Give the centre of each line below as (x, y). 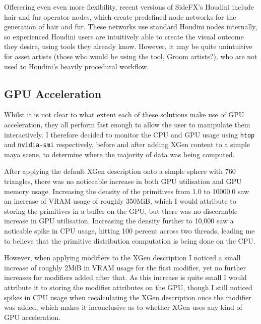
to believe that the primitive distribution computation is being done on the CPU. (130, 240)
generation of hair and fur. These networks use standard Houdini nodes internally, (131, 27)
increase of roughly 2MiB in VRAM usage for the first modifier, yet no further (125, 267)
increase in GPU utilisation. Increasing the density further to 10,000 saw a (119, 221)
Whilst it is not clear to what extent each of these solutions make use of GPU (124, 114)
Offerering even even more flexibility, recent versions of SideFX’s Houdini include (129, 7)
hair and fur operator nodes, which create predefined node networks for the (120, 16)
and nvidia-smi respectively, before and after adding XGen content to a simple (127, 144)
